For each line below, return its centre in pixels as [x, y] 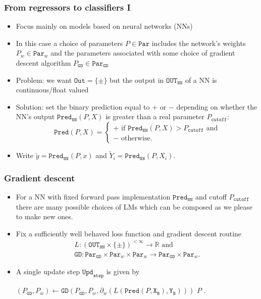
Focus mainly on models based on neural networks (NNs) [104, 26]
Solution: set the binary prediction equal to [83, 106]
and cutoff [211, 196]
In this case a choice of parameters [69, 43]
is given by [123, 271]
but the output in [137, 80]
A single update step [48, 271]
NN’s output [35, 116]
